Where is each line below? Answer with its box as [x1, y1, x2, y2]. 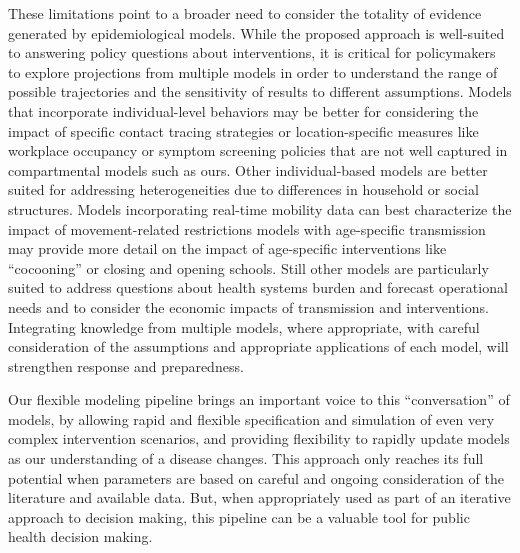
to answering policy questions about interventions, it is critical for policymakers [8, 42, 496, 63]
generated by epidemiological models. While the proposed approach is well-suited [8, 22, 505, 43]
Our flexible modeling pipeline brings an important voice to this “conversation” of [8, 389, 510, 410]
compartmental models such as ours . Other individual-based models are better [8, 159, 488, 180]
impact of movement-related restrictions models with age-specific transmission [8, 218, 486, 239]
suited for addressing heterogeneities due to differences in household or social [8, 179, 479, 200]
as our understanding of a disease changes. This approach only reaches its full [8, 448, 484, 469]
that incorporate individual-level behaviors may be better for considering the [8, 100, 479, 121]
